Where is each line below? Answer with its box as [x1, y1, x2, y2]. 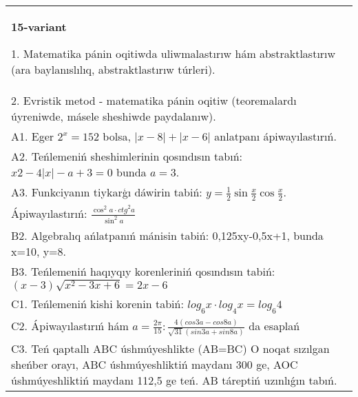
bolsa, [103, 128, 131, 144]
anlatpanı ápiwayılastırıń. [214, 128, 337, 144]
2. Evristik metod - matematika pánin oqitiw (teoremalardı [11, 92, 297, 108]
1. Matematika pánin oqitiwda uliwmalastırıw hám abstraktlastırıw [11, 45, 336, 61]
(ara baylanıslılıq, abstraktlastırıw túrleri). [11, 61, 215, 77]
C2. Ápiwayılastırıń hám [11, 317, 129, 334]
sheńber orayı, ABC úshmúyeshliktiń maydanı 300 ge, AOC [11, 356, 298, 373]
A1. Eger [11, 128, 54, 144]
